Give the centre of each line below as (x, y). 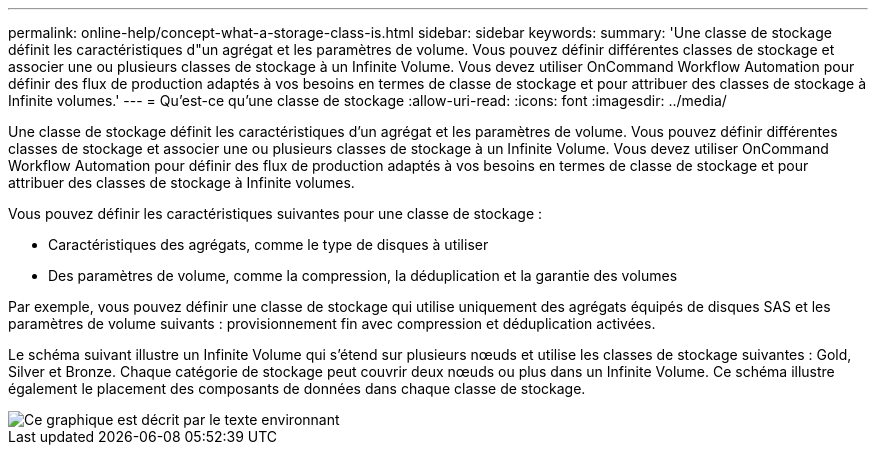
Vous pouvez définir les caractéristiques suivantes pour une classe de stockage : (275, 213)
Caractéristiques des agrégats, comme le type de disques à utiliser (268, 244)
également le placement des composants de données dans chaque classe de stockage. (297, 388)
